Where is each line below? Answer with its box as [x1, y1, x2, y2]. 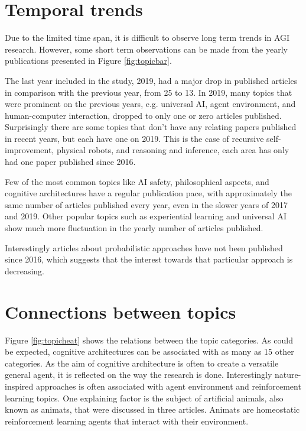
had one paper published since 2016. [5, 155, 136, 168]
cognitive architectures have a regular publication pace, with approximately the [5, 187, 292, 199]
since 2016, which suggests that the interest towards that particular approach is [5, 253, 293, 265]
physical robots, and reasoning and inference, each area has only [56, 144, 289, 156]
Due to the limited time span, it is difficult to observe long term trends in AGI [5, 31, 290, 44]
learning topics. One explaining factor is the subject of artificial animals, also [5, 391, 284, 404]
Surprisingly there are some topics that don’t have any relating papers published [5, 121, 297, 133]
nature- [275, 368, 301, 381]
